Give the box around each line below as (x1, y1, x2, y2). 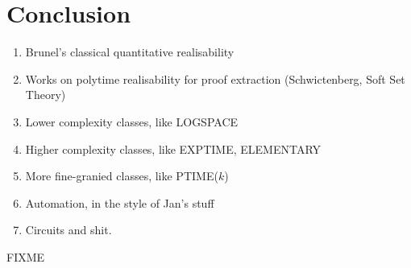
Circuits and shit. (25, 221, 112, 238)
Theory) (25, 86, 66, 103)
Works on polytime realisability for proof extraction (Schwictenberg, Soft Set (25, 70, 405, 87)
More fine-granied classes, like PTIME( (25, 167, 218, 184)
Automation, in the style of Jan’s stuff (25, 194, 214, 211)
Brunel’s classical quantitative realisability (25, 43, 235, 60)
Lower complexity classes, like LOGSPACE (25, 113, 239, 130)
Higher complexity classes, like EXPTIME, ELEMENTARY (25, 140, 322, 157)
